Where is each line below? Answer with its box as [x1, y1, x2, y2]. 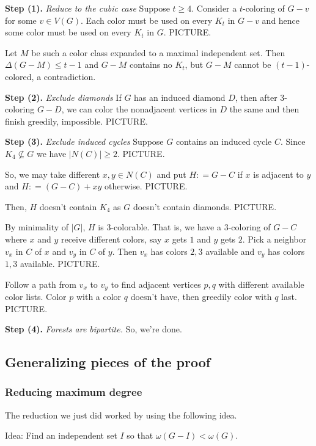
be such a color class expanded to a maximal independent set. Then [31, 46, 285, 59]
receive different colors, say [61, 232, 162, 245]
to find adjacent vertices [111, 277, 201, 290]
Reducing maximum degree [5, 384, 142, 400]
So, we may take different [5, 167, 100, 180]
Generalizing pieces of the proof [5, 353, 211, 371]
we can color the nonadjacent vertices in [67, 103, 217, 115]
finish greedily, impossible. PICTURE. [5, 114, 148, 127]
